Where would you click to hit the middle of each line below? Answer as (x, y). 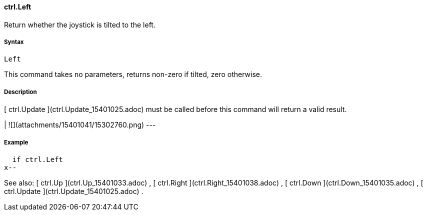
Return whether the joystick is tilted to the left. (80, 24)
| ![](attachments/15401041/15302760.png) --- (80, 125)
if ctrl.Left (38, 159)
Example (16, 142)
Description (20, 92)
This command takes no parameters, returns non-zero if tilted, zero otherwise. (133, 74)
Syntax (14, 42)
